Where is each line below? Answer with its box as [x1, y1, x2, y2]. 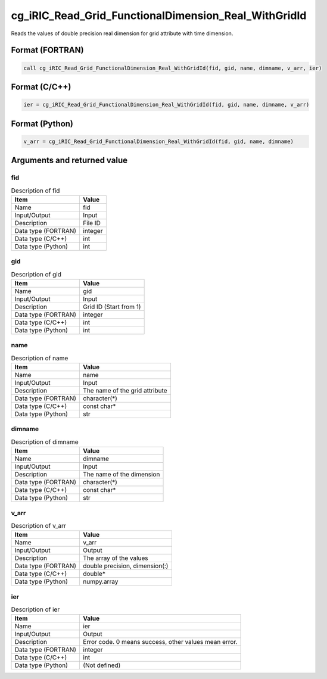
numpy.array [83, 578, 119, 586]
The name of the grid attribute [83, 387, 167, 395]
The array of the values [83, 554, 148, 562]
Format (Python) [11, 119, 74, 129]
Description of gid [11, 270, 62, 278]
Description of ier [11, 605, 60, 613]
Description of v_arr [11, 522, 67, 530]
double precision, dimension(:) [83, 562, 169, 570]
